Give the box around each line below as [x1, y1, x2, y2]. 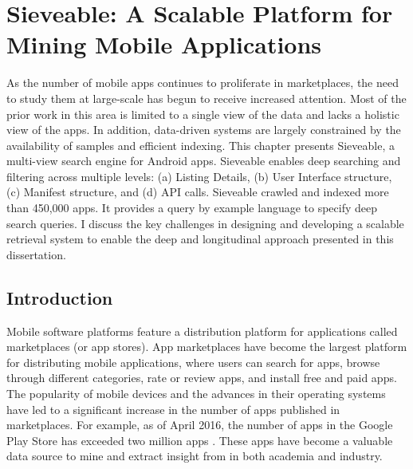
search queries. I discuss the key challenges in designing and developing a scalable [6, 215, 404, 231]
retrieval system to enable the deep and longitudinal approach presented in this [6, 231, 394, 247]
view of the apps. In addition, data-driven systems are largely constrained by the [6, 121, 401, 138]
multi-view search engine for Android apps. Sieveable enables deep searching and [6, 152, 401, 169]
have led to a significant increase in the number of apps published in [6, 400, 340, 417]
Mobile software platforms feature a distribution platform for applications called [6, 322, 398, 339]
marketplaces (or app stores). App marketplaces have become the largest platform [6, 338, 407, 355]
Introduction [6, 285, 113, 309]
